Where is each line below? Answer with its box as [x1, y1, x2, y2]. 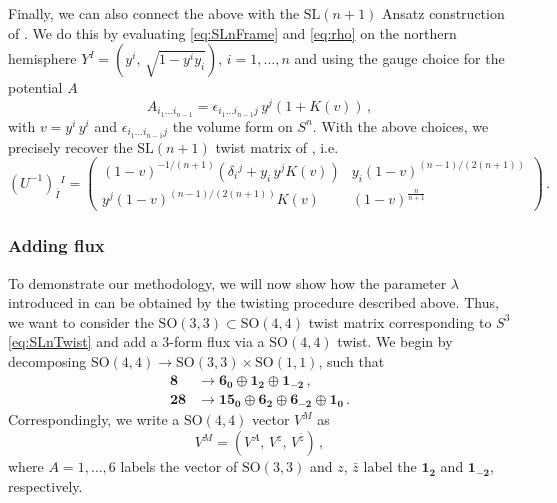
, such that [318, 350, 385, 371]
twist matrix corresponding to [308, 311, 492, 332]
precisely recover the [8, 136, 133, 157]
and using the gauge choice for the [294, 48, 505, 69]
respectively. [8, 475, 83, 496]
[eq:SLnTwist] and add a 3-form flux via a [8, 331, 265, 352]
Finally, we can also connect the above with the [8, 3, 300, 23]
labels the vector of [120, 456, 238, 477]
